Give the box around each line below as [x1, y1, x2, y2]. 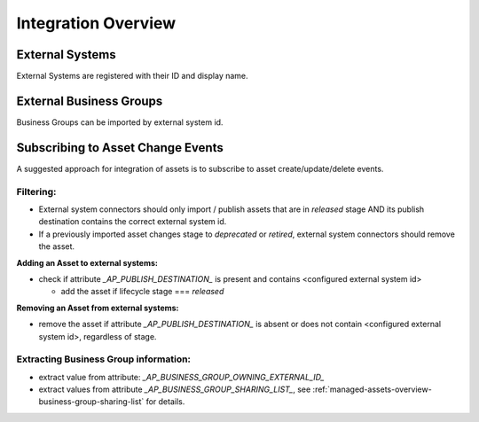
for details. [145, 396, 185, 407]
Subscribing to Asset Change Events [16, 140, 224, 155]
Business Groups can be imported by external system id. [16, 116, 224, 128]
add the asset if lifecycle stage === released [60, 286, 224, 297]
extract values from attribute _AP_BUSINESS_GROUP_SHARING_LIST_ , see [38, 384, 311, 395]
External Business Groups [16, 93, 163, 108]
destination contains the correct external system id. [38, 216, 227, 227]
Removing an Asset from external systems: [16, 302, 179, 313]
